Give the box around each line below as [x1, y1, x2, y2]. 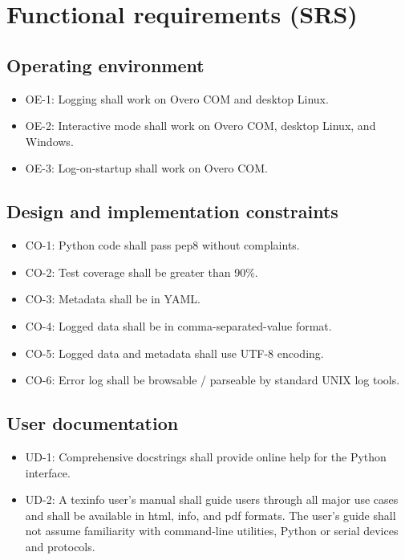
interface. [25, 464, 71, 481]
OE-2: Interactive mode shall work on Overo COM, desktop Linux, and [25, 117, 376, 134]
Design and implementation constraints [6, 199, 338, 224]
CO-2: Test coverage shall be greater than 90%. [25, 263, 258, 280]
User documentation [6, 411, 179, 436]
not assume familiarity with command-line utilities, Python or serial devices [25, 522, 399, 539]
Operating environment [6, 52, 205, 77]
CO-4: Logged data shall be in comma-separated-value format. [25, 317, 332, 334]
